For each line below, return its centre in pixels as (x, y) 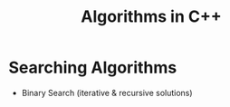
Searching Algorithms (93, 68)
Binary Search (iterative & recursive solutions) (107, 92)
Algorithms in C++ (151, 17)
